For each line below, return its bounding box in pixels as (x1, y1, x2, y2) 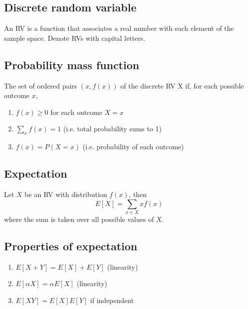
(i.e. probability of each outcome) (83, 141, 184, 152)
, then (129, 189, 147, 199)
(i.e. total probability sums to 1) (63, 123, 162, 134)
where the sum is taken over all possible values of (4, 213, 154, 224)
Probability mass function (4, 57, 140, 72)
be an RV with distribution (24, 189, 107, 199)
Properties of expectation (4, 238, 138, 253)
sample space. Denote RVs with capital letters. (4, 32, 146, 43)
